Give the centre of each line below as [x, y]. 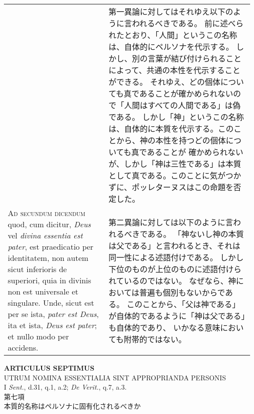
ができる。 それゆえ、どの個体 [165, 82]
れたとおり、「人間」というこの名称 [173, 35]
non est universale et [43, 291]
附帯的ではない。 [155, 339]
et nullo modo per [38, 336]
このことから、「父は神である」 [183, 304]
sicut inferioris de [37, 269]
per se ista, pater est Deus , [53, 314]
